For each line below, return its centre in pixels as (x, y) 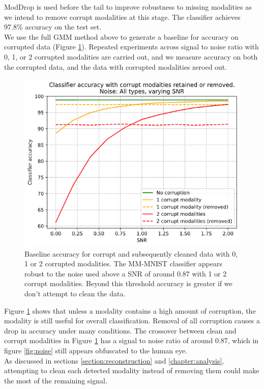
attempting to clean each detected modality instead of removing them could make (132, 370)
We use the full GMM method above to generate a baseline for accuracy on (121, 36)
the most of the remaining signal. (56, 380)
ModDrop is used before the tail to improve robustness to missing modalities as (128, 7)
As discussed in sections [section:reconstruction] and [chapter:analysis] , (114, 360)
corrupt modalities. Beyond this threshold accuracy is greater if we (128, 283)
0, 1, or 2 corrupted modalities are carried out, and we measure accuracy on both (131, 56)
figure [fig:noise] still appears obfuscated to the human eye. (96, 350)
